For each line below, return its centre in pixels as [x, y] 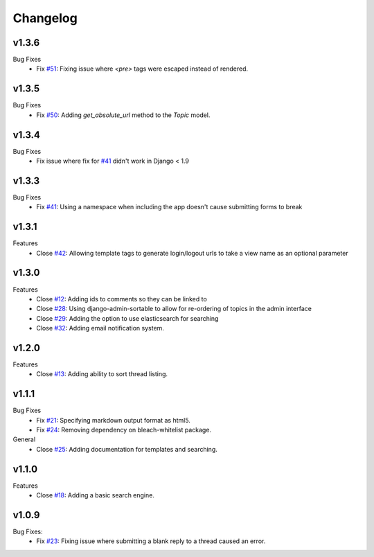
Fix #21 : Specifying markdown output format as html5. [113, 420]
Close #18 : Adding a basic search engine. [96, 495]
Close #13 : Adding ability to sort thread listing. [102, 374]
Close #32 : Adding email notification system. [100, 328]
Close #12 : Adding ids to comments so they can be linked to [122, 299]
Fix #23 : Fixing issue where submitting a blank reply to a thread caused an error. [151, 541]
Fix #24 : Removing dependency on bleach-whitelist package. [124, 430]
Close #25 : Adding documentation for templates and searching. [127, 449]
